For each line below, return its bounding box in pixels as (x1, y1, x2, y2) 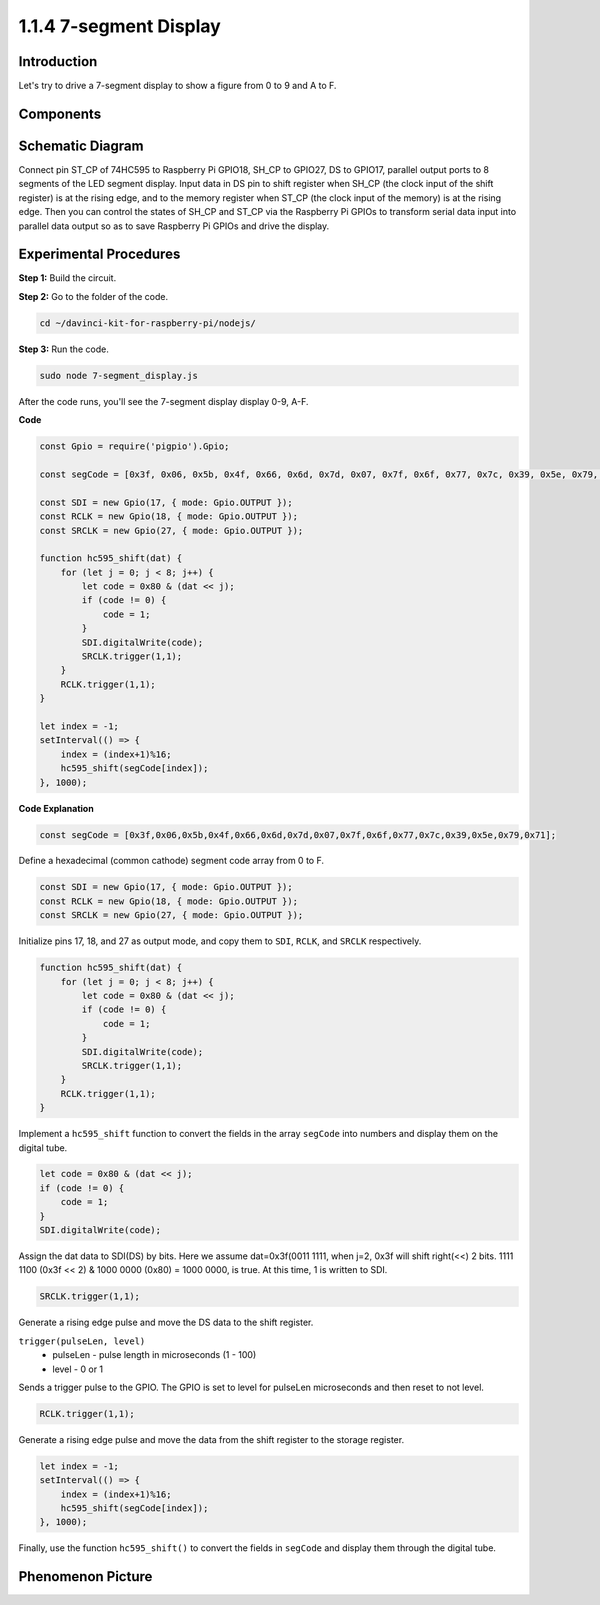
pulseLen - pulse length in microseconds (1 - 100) (52, 1349, 257, 1361)
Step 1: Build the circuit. (18, 272, 117, 284)
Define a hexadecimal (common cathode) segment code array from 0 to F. (18, 855, 325, 867)
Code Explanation (18, 802, 94, 814)
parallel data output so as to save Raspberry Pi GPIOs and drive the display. (18, 220, 330, 232)
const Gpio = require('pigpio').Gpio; (39, 441, 230, 452)
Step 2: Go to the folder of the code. (18, 290, 169, 302)
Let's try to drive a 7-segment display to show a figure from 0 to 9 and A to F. (18, 80, 337, 92)
